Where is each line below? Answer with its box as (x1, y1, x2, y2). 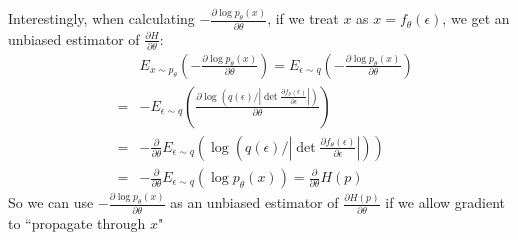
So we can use (8, 192, 94, 213)
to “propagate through (8, 212, 146, 233)
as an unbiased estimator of (170, 192, 339, 213)
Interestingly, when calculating (8, 8, 195, 29)
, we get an (442, 8, 510, 29)
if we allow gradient (385, 192, 506, 213)
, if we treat (267, 8, 339, 29)
